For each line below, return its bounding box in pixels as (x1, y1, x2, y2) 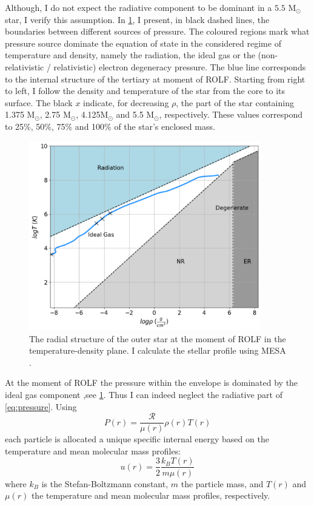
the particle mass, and (181, 477, 264, 490)
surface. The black (5, 96, 73, 109)
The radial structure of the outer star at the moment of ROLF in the (29, 332, 286, 345)
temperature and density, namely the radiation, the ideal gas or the (5, 49, 255, 61)
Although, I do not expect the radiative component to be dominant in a (5, 1, 272, 13)
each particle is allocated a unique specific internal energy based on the (5, 433, 269, 445)
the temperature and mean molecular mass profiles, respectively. (31, 489, 270, 502)
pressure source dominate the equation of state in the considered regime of (5, 36, 281, 49)
